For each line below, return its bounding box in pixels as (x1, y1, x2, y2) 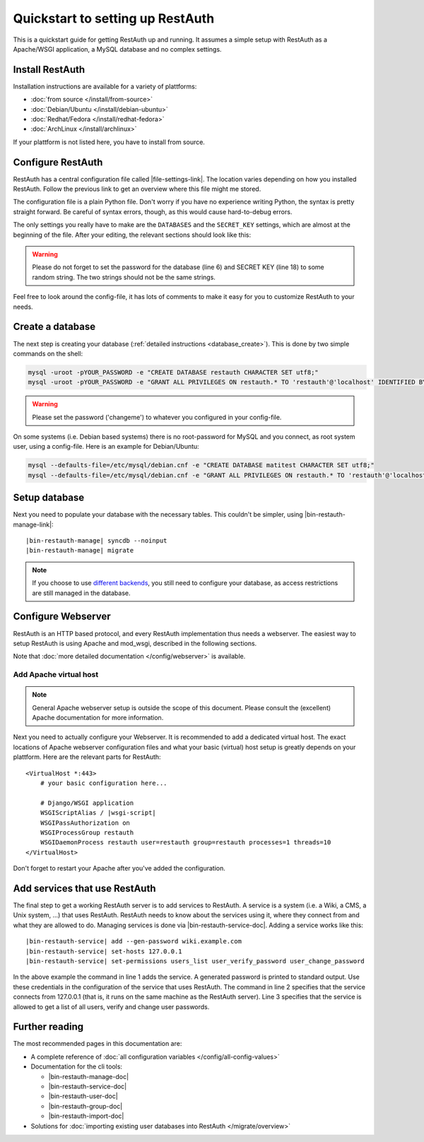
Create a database (13, 321, 95, 333)
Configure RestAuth (13, 156, 103, 168)
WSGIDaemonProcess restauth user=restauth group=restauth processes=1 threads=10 (40, 838, 331, 847)
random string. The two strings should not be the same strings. (32, 273, 216, 281)
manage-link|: (13, 520, 54, 529)
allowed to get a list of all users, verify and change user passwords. (13, 1002, 210, 1011)
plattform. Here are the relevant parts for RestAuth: (13, 753, 162, 761)
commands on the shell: (13, 349, 83, 358)
